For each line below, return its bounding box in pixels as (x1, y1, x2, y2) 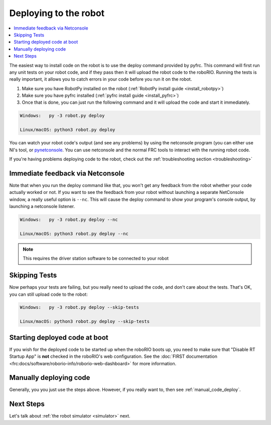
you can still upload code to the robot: (9, 291, 88, 297)
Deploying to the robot (9, 8, 105, 19)
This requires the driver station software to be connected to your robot (23, 256, 169, 262)
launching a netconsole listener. (9, 203, 75, 209)
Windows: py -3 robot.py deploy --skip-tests (20, 305, 139, 310)
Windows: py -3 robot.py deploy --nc (20, 217, 118, 223)
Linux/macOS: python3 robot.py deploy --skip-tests (20, 319, 150, 324)
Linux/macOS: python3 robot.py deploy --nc (20, 231, 129, 237)
